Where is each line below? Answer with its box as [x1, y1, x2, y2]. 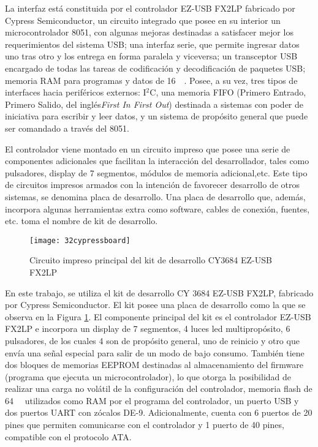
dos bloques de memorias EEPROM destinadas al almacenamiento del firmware [5, 358, 303, 371]
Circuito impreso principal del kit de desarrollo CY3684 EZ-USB [29, 254, 272, 266]
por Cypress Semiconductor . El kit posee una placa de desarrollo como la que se [5, 298, 306, 311]
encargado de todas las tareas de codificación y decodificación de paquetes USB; [5, 61, 306, 74]
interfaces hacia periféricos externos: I [5, 86, 146, 99]
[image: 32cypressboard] [29, 236, 131, 245]
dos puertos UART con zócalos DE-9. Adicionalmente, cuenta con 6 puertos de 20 [5, 406, 312, 419]
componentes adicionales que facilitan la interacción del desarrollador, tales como [5, 154, 309, 167]
